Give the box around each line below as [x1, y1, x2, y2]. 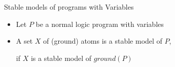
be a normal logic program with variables [36, 18, 164, 29]
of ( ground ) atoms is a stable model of [43, 36, 162, 46]
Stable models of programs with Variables [4, 2, 134, 12]
